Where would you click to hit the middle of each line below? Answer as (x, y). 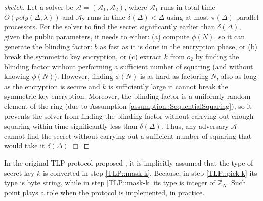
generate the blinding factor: (48, 46)
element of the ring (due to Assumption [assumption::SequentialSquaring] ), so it (128, 106)
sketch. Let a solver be (39, 7)
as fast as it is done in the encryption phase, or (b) (179, 46)
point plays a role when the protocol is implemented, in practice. (104, 192)
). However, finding (84, 76)
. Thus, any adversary (195, 126)
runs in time (106, 16)
